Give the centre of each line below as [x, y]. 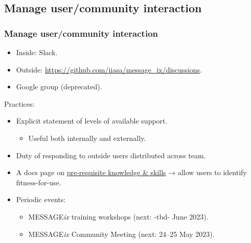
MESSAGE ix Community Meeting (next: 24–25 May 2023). [121, 234]
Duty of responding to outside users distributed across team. [111, 155]
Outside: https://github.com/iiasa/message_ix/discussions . [109, 69]
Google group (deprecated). [59, 87]
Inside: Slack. [37, 52]
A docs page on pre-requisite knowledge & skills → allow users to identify [131, 172]
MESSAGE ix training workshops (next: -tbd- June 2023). [118, 216]
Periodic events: [41, 199]
